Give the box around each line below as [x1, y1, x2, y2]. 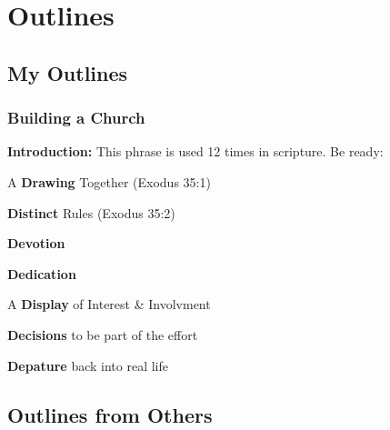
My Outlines [7, 58, 128, 86]
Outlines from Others [7, 400, 213, 428]
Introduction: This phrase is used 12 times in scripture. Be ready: [7, 142, 384, 161]
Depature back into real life [7, 355, 168, 375]
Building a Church [7, 106, 145, 129]
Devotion [7, 234, 65, 253]
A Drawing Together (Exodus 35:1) [7, 172, 211, 191]
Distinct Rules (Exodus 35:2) [7, 203, 175, 222]
